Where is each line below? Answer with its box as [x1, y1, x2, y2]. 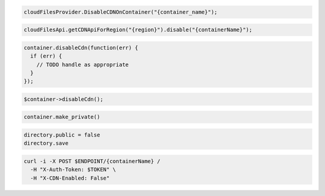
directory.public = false [23, 132, 101, 138]
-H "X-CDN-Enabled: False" [30, 174, 110, 182]
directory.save [23, 140, 69, 147]
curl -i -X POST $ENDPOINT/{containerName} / [23, 158, 161, 165]
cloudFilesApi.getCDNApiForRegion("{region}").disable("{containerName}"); [23, 26, 253, 33]
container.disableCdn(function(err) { [23, 44, 138, 51]
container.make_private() [23, 114, 101, 120]
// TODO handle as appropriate [36, 61, 129, 68]
